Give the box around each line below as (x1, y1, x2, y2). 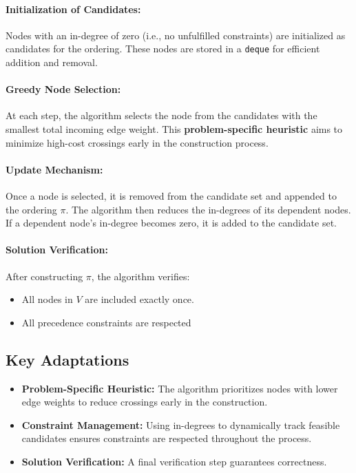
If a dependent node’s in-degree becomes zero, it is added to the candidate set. (6, 216, 337, 230)
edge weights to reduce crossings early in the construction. (21, 395, 268, 409)
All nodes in (21, 292, 73, 306)
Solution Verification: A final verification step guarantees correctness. (21, 454, 327, 468)
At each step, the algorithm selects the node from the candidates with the (6, 108, 317, 123)
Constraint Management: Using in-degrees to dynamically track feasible (21, 417, 340, 432)
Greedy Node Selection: (6, 82, 121, 96)
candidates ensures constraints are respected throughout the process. (21, 431, 312, 445)
